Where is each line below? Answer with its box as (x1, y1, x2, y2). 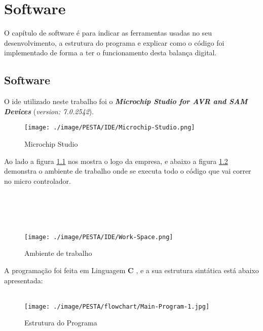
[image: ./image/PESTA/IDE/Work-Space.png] (24, 233, 173, 241)
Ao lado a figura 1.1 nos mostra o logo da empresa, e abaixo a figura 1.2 (4, 155, 228, 166)
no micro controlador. (4, 175, 71, 186)
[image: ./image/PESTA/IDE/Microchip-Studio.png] (24, 124, 195, 131)
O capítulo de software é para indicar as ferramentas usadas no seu (4, 27, 212, 38)
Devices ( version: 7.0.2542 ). (4, 106, 94, 116)
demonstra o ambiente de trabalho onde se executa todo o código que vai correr (4, 165, 251, 176)
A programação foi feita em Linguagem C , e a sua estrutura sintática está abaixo (4, 264, 259, 275)
